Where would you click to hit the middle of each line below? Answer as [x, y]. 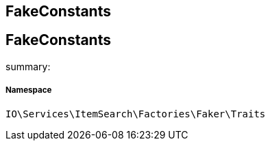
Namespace [29, 90]
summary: [28, 66]
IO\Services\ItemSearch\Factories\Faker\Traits [136, 114]
